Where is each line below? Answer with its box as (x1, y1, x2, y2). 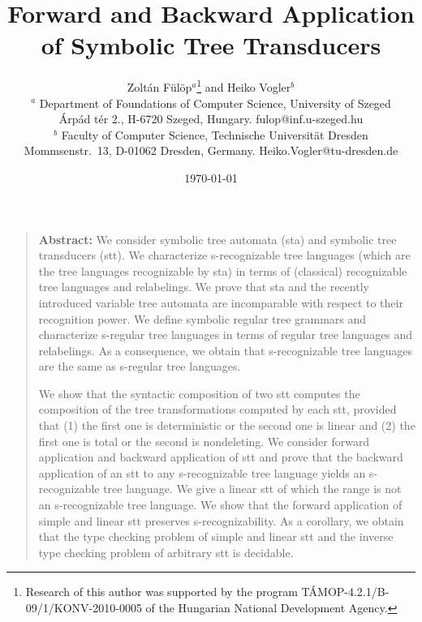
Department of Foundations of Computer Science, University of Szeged (39, 94, 391, 111)
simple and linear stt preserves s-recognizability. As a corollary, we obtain (38, 512, 404, 529)
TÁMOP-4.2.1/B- (301, 583, 390, 600)
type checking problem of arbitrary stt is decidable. (38, 543, 294, 560)
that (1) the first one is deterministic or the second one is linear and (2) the (38, 417, 416, 434)
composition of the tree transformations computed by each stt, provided (38, 401, 397, 418)
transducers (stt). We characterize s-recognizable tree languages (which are (38, 247, 411, 264)
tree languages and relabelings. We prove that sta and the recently (38, 278, 369, 295)
